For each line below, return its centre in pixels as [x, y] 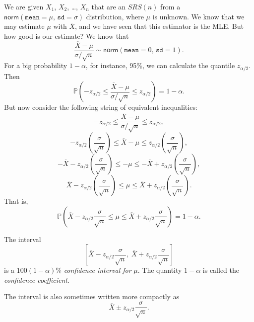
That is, [16, 201]
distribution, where [115, 16]
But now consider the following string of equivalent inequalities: [101, 107]
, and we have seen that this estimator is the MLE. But [159, 26]
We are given [24, 6]
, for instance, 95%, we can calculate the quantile [160, 65]
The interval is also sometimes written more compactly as [92, 296]
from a [170, 6]
